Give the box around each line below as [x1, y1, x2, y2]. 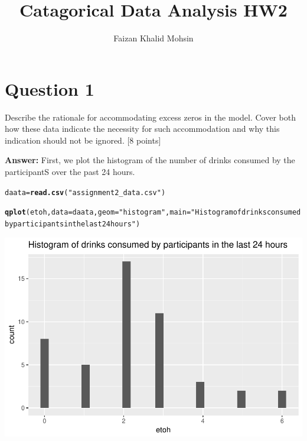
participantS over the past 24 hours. [5, 166, 135, 178]
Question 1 [5, 76, 94, 100]
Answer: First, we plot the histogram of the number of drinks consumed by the [5, 154, 295, 166]
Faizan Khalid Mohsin [113, 32, 194, 44]
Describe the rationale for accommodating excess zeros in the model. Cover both [5, 111, 296, 123]
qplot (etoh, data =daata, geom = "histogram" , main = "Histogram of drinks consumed [5, 208, 301, 217]
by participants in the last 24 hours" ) [5, 219, 141, 228]
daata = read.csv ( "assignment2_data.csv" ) [5, 188, 166, 197]
